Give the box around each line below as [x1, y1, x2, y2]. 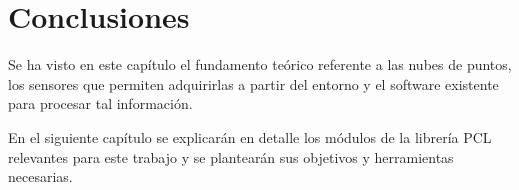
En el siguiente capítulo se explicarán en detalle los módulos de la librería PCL [8, 126, 492, 147]
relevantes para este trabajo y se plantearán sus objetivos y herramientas [8, 146, 454, 167]
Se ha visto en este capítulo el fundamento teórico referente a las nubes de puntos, [8, 54, 512, 75]
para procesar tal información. [8, 93, 193, 114]
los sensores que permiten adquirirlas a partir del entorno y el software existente [8, 73, 499, 94]
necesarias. [8, 166, 73, 187]
